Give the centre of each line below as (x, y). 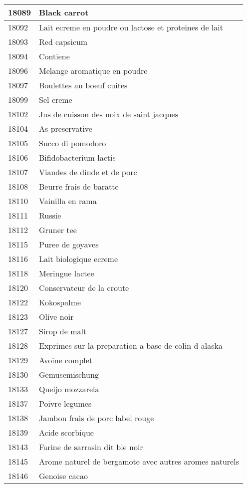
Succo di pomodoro (73, 143)
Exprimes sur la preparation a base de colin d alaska (131, 346)
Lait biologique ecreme (79, 259)
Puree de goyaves (69, 244)
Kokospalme (60, 302)
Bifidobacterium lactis (77, 157)
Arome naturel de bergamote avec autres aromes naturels (139, 461)
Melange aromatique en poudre (93, 71)
